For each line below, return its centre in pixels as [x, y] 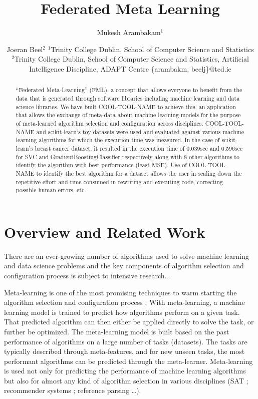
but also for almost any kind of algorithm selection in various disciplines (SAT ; [126, 380]
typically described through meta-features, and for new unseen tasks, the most [124, 351]
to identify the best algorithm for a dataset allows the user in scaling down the [139, 173]
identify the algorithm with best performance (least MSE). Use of [101, 165]
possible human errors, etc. [51, 190]
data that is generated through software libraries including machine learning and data [128, 98]
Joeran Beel [25, 49]
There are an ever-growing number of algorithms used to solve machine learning [126, 256]
